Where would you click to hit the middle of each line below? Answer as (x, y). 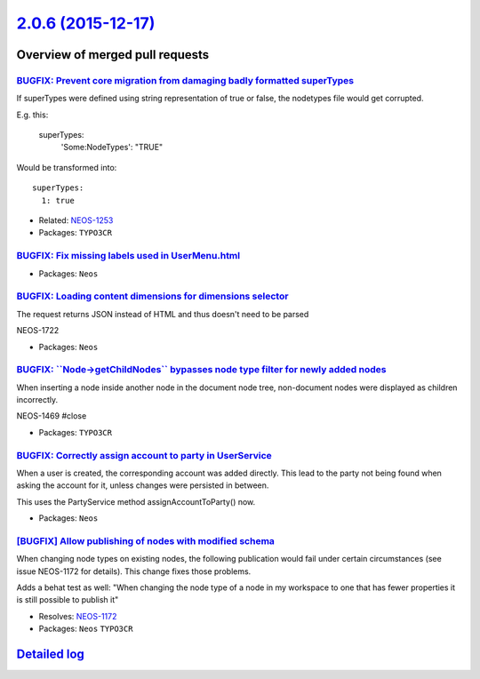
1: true (58, 200)
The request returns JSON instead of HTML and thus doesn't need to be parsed (163, 314)
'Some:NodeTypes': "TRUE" (112, 148)
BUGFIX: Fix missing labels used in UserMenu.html (128, 256)
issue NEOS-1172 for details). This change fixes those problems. (134, 571)
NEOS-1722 (38, 331)
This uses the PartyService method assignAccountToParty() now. (136, 501)
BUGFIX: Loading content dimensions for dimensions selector (152, 296)
